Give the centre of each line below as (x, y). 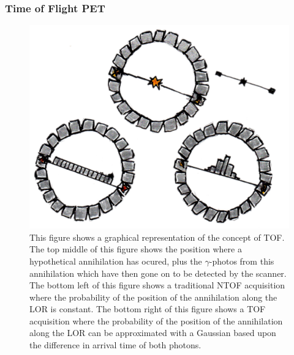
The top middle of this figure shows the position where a (136, 249)
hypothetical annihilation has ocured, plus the (116, 261)
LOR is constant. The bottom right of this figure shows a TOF (148, 309)
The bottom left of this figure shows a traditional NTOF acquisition (157, 285)
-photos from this (242, 261)
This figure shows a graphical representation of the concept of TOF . (157, 237)
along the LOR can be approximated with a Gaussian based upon (153, 333)
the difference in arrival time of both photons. (115, 345)
